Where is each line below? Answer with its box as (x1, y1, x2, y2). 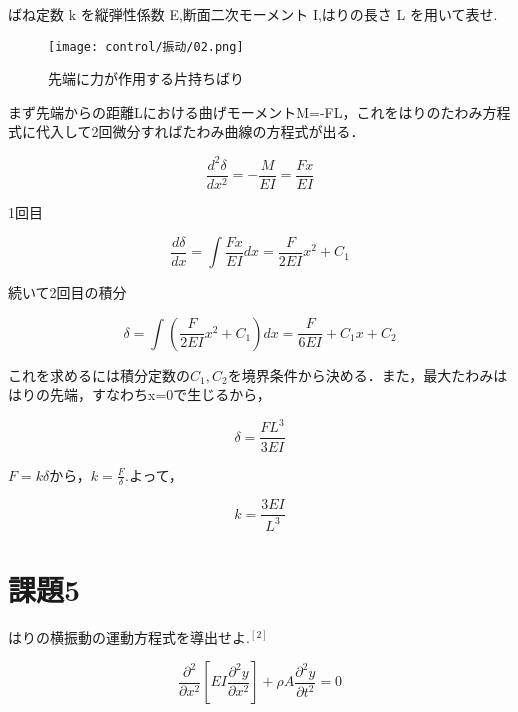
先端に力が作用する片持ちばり (48, 68, 244, 89)
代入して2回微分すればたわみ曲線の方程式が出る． (35, 121, 365, 142)
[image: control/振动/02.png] (48, 39, 244, 54)
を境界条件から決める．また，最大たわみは (227, 364, 508, 385)
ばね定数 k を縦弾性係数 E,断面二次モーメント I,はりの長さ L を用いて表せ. (8, 4, 498, 24)
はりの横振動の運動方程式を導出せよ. (8, 626, 250, 647)
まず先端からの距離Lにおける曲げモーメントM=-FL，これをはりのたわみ (8, 101, 483, 122)
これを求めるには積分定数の (8, 364, 190, 385)
